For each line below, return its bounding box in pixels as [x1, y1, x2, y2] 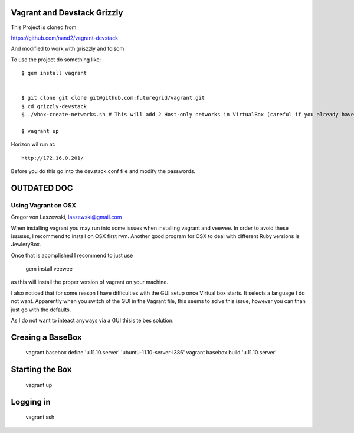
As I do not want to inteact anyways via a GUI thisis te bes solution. [11, 317, 174, 324]
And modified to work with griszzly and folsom [11, 45, 124, 53]
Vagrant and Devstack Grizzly [11, 8, 123, 18]
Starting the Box [11, 364, 72, 375]
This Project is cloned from [11, 24, 77, 31]
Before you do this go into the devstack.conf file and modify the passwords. [11, 167, 196, 174]
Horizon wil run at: [11, 141, 56, 148]
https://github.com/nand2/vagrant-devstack [11, 34, 118, 41]
